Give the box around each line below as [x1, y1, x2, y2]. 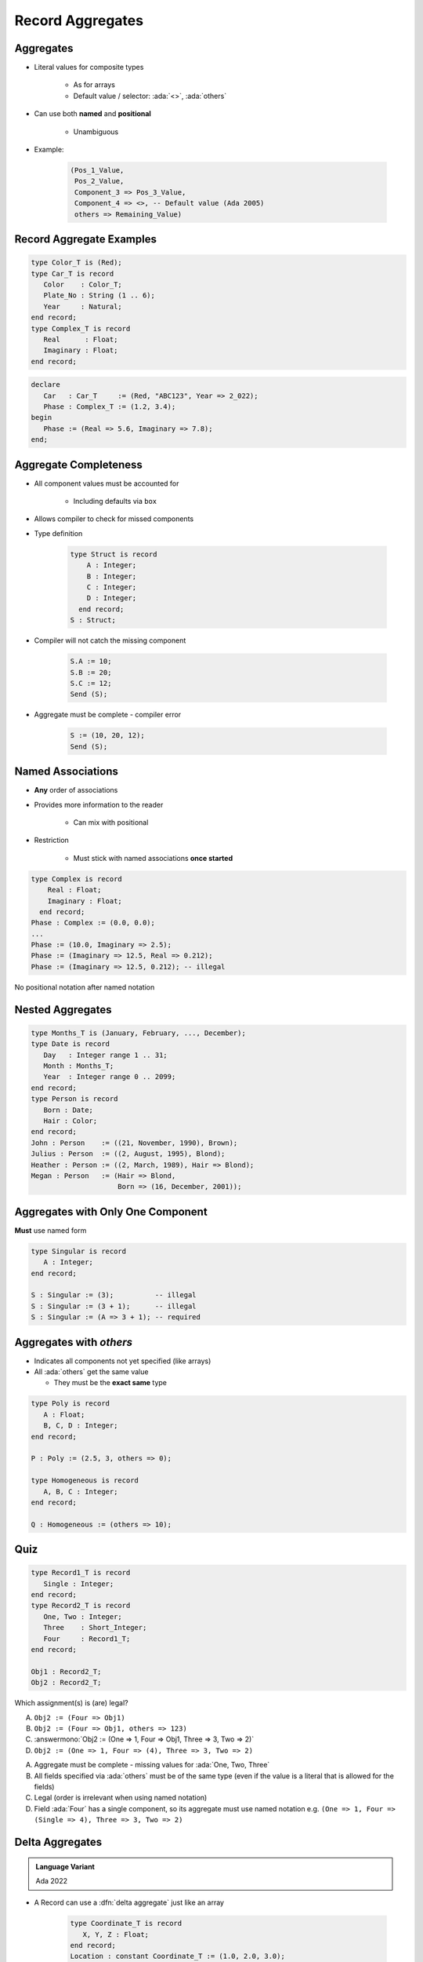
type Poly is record [31, 1399, 110, 1408]
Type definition [34, 528, 83, 538]
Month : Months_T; [43, 1062, 114, 1070]
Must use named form [14, 1225, 87, 1235]
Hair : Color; [43, 1116, 98, 1125]
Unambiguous [73, 126, 119, 137]
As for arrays [73, 80, 115, 89]
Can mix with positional [73, 817, 149, 827]
